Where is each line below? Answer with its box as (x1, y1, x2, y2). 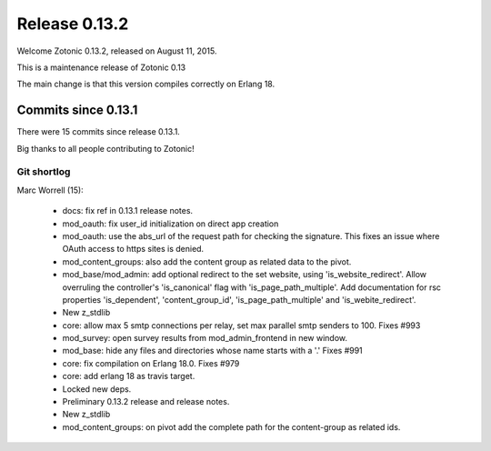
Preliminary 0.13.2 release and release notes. (62, 396, 230, 407)
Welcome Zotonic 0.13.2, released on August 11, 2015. (16, 45, 217, 56)
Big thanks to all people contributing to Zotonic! (16, 143, 195, 154)
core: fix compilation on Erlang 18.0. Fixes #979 (62, 357, 240, 368)
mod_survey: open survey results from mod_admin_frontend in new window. (62, 333, 348, 344)
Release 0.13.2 (16, 14, 129, 34)
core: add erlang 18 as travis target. (62, 371, 195, 382)
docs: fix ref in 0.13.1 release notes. (62, 205, 194, 216)
